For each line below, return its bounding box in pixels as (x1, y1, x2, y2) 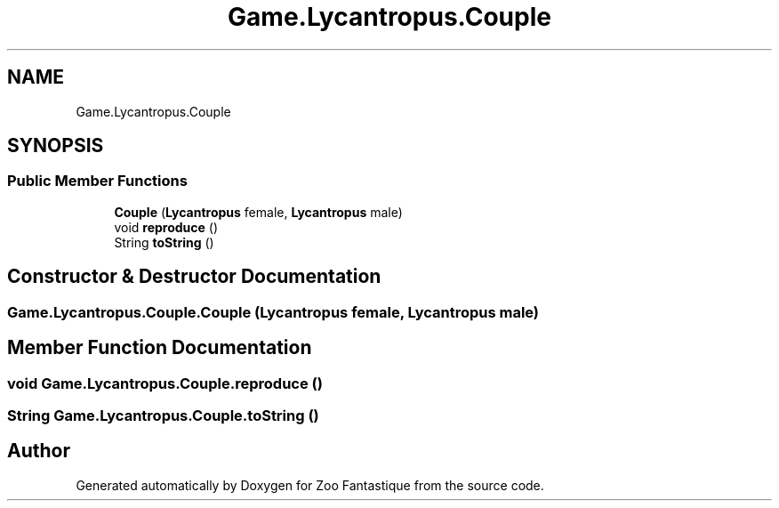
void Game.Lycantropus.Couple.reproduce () (7, 374, 323, 392)
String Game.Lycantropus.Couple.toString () (7, 406, 319, 424)
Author (7, 439, 70, 463)
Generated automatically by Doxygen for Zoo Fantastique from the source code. (76, 477, 544, 493)
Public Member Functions (7, 172, 188, 190)
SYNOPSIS (7, 134, 104, 157)
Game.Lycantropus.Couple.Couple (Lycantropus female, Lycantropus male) (7, 302, 540, 321)
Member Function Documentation (7, 336, 312, 359)
